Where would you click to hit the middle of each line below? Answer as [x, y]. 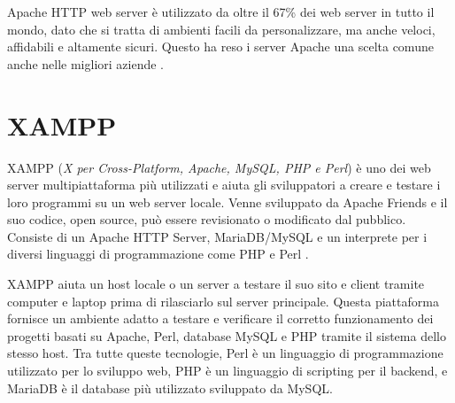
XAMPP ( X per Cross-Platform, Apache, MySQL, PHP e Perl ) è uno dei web [219, 167]
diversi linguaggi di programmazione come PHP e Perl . [158, 254]
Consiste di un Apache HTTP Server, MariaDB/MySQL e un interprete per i [217, 236]
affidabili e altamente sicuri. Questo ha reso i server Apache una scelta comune [220, 46]
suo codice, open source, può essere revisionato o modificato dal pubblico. [207, 219]
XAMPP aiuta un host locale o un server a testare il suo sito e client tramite [216, 284]
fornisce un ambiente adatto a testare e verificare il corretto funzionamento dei [220, 318]
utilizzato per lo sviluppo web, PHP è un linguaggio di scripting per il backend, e [227, 371]
